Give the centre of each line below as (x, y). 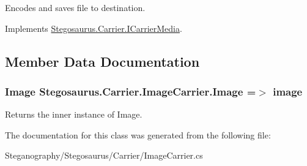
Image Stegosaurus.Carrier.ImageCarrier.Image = (131, 91)
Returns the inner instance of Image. (74, 114)
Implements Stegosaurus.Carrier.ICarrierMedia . (94, 28)
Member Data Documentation (102, 61)
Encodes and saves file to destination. (75, 7)
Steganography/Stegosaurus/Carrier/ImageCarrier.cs (104, 155)
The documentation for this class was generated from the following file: (138, 134)
